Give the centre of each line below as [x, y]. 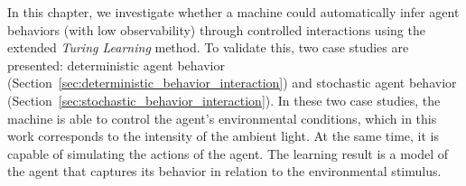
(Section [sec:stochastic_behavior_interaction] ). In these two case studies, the [224, 100]
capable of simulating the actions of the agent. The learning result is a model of [228, 153]
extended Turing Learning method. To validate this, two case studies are [208, 47]
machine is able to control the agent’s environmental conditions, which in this [222, 118]
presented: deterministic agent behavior [116, 65]
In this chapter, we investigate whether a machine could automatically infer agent [233, 12]
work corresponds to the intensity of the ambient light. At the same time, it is [224, 136]
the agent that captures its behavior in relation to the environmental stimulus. [224, 171]
